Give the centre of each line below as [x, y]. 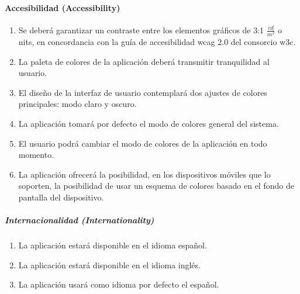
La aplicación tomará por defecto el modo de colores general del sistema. [149, 123]
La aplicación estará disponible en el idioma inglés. [109, 264]
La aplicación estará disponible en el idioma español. [113, 245]
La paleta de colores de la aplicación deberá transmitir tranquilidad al [144, 61]
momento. [36, 155]
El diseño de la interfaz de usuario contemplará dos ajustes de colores [143, 92]
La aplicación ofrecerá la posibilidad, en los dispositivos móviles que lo [144, 174]
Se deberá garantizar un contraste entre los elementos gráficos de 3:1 [141, 30]
